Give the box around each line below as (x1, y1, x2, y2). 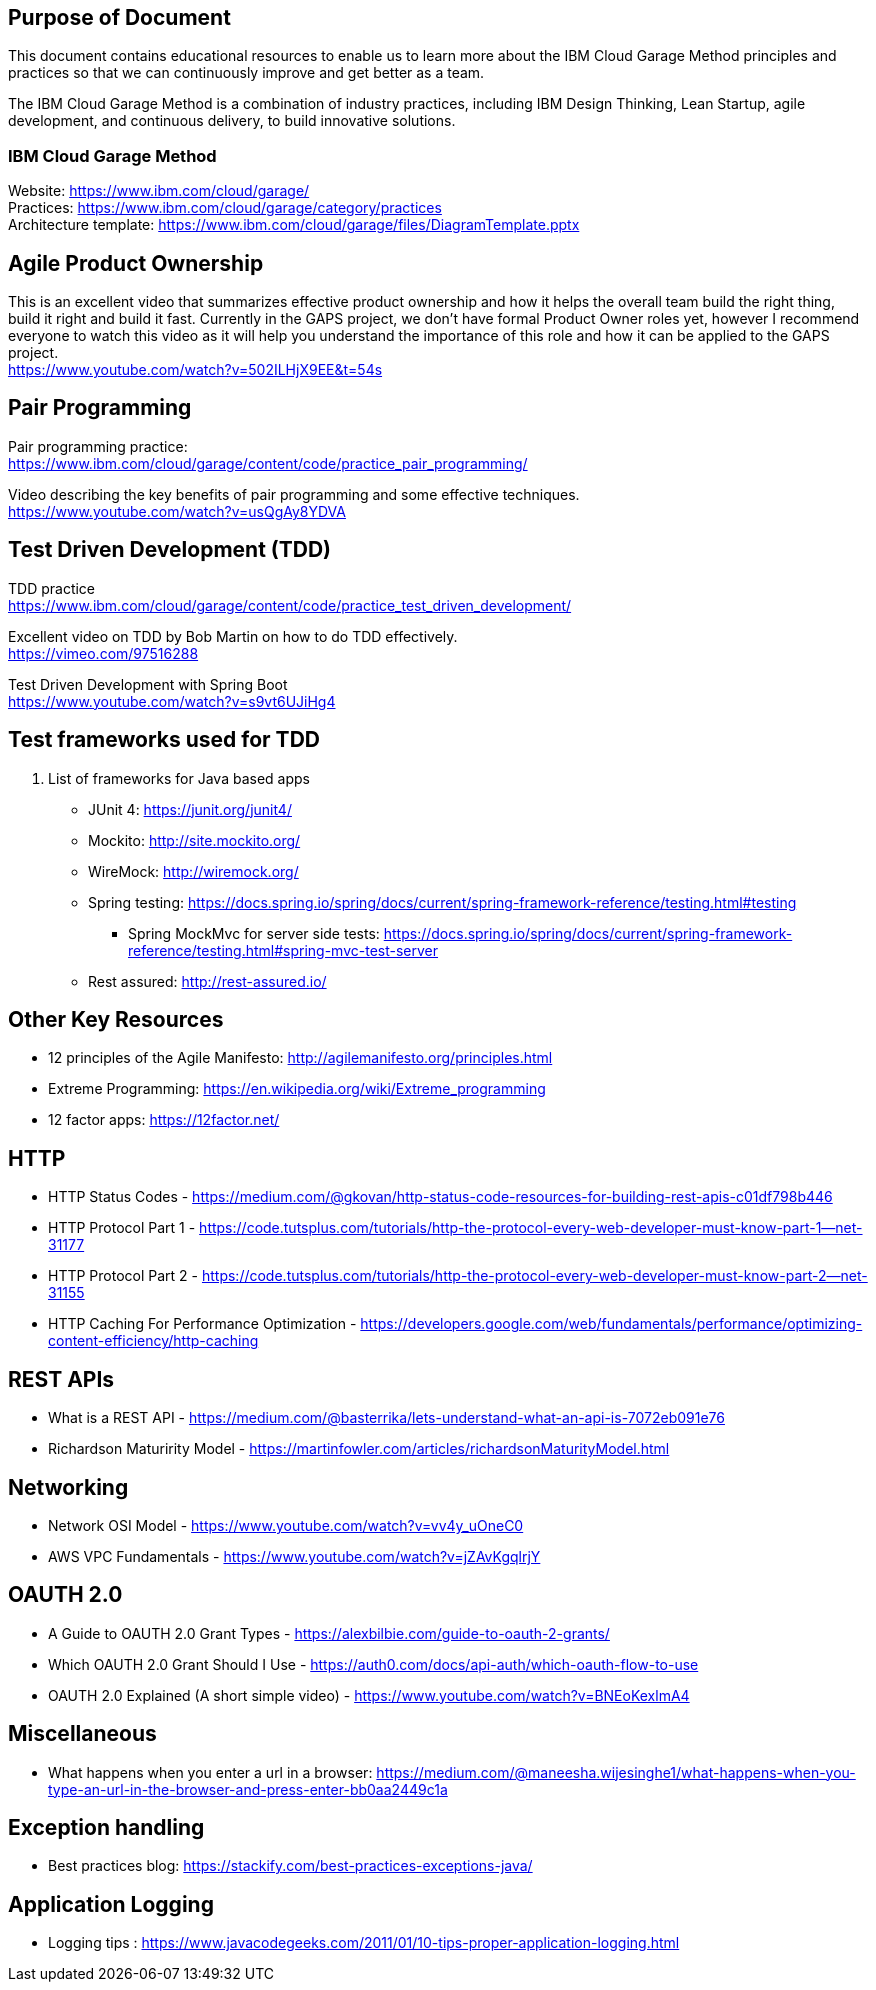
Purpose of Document (8, 5, 231, 30)
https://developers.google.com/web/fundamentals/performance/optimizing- (360, 1315, 863, 1333)
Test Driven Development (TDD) (8, 537, 331, 563)
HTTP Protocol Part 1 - (48, 1219, 196, 1237)
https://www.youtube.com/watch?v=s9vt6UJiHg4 (8, 692, 336, 710)
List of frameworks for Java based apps (48, 769, 310, 787)
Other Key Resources (8, 1006, 224, 1032)
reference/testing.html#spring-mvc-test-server (128, 941, 439, 959)
